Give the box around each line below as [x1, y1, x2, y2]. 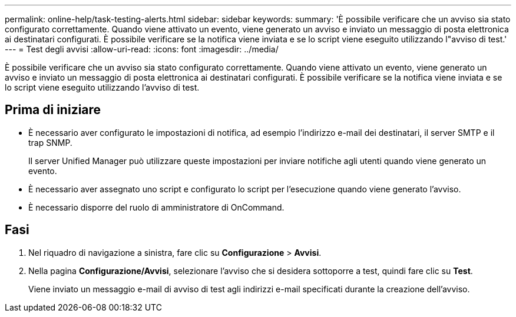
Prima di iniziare [5, 102, 101, 118]
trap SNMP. [28, 137, 72, 148]
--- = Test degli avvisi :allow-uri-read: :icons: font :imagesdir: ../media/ [5, 44, 279, 54]
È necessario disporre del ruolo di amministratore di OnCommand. [28, 202, 285, 212]
